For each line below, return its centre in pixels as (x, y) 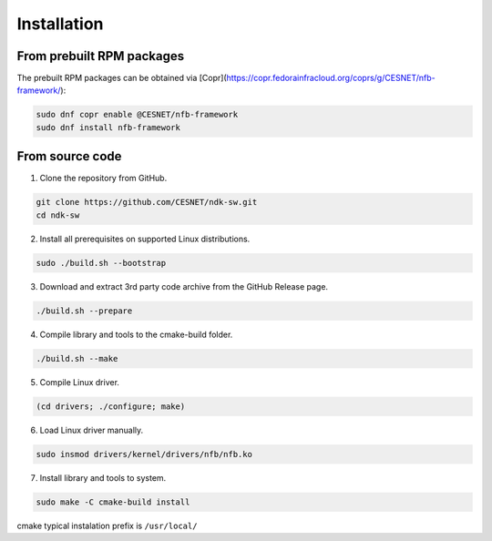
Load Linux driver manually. (92, 430)
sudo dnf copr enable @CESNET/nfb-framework (137, 115)
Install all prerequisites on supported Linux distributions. (145, 239)
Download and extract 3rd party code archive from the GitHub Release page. (184, 286)
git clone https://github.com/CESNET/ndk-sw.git (147, 202)
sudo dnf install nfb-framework (108, 127)
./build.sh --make (77, 358)
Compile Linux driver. (80, 382)
